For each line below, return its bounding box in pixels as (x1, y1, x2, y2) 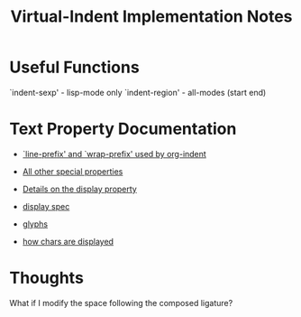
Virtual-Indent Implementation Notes (10, 6, 293, 27)
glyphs (22, 219, 48, 229)
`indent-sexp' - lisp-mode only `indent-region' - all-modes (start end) (9, 87, 267, 98)
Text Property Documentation (9, 119, 237, 139)
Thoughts (9, 268, 84, 288)
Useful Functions (9, 57, 140, 78)
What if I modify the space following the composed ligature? (9, 297, 233, 308)
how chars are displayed (22, 236, 114, 247)
